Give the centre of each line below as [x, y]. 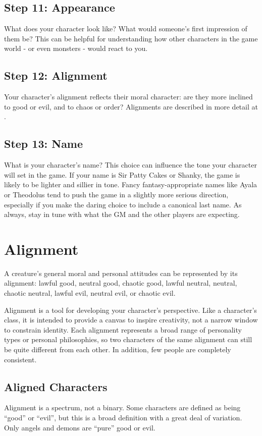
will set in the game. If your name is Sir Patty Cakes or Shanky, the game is [122, 174]
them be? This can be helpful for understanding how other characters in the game [131, 38]
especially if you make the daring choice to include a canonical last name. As [123, 204]
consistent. [20, 359]
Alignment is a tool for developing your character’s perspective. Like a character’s [130, 310]
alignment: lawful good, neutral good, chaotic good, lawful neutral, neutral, [121, 283]
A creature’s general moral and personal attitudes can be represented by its [121, 273]
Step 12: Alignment [56, 75]
